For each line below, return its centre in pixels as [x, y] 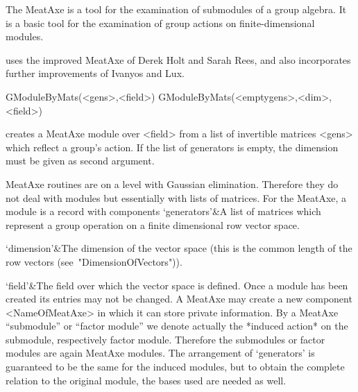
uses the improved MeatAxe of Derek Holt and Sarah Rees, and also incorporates [178, 59]
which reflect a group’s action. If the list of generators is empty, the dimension [172, 147]
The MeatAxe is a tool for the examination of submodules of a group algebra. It [176, 9]
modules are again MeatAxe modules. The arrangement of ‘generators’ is [160, 353]
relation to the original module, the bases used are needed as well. [146, 380]
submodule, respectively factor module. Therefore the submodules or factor [165, 339]
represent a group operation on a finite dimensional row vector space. [153, 224]
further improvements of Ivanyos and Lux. [95, 73]
